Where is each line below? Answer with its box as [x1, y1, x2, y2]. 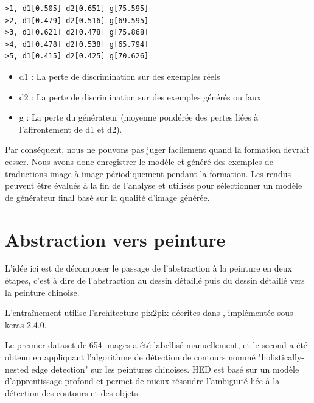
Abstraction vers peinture [5, 226, 226, 251]
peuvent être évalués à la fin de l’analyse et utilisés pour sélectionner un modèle [5, 179, 302, 192]
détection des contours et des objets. [5, 386, 141, 399]
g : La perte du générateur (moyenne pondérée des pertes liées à [19, 111, 259, 124]
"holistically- [258, 351, 304, 363]
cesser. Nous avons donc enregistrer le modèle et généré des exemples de [5, 155, 273, 167]
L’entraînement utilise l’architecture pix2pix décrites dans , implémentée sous [5, 306, 293, 319]
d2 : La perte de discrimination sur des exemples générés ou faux [19, 90, 262, 103]
